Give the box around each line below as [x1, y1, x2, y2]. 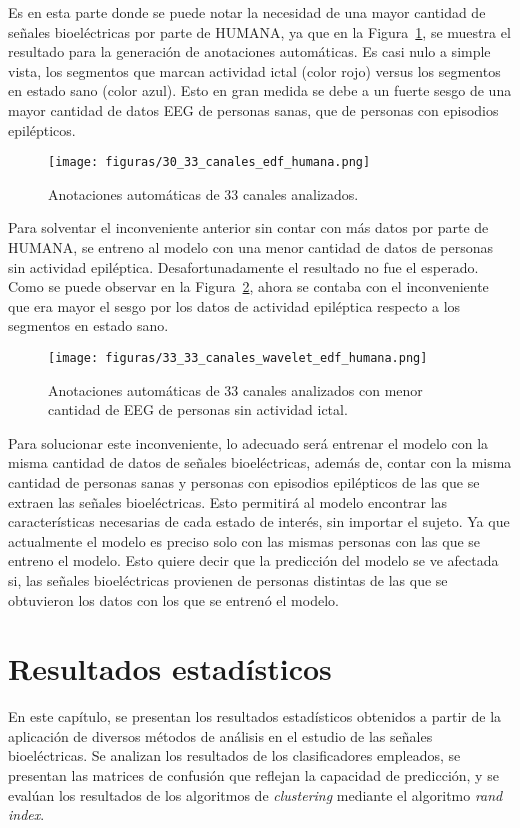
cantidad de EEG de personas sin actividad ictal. [48, 399, 348, 420]
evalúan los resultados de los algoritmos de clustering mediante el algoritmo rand [8, 784, 503, 805]
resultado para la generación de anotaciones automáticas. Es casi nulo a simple [8, 41, 491, 62]
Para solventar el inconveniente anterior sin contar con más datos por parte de [8, 217, 489, 238]
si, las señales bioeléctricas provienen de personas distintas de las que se [8, 569, 448, 590]
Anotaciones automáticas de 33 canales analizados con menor [48, 379, 423, 400]
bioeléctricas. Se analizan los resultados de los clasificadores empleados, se [8, 745, 461, 766]
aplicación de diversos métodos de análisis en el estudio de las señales [8, 725, 433, 746]
